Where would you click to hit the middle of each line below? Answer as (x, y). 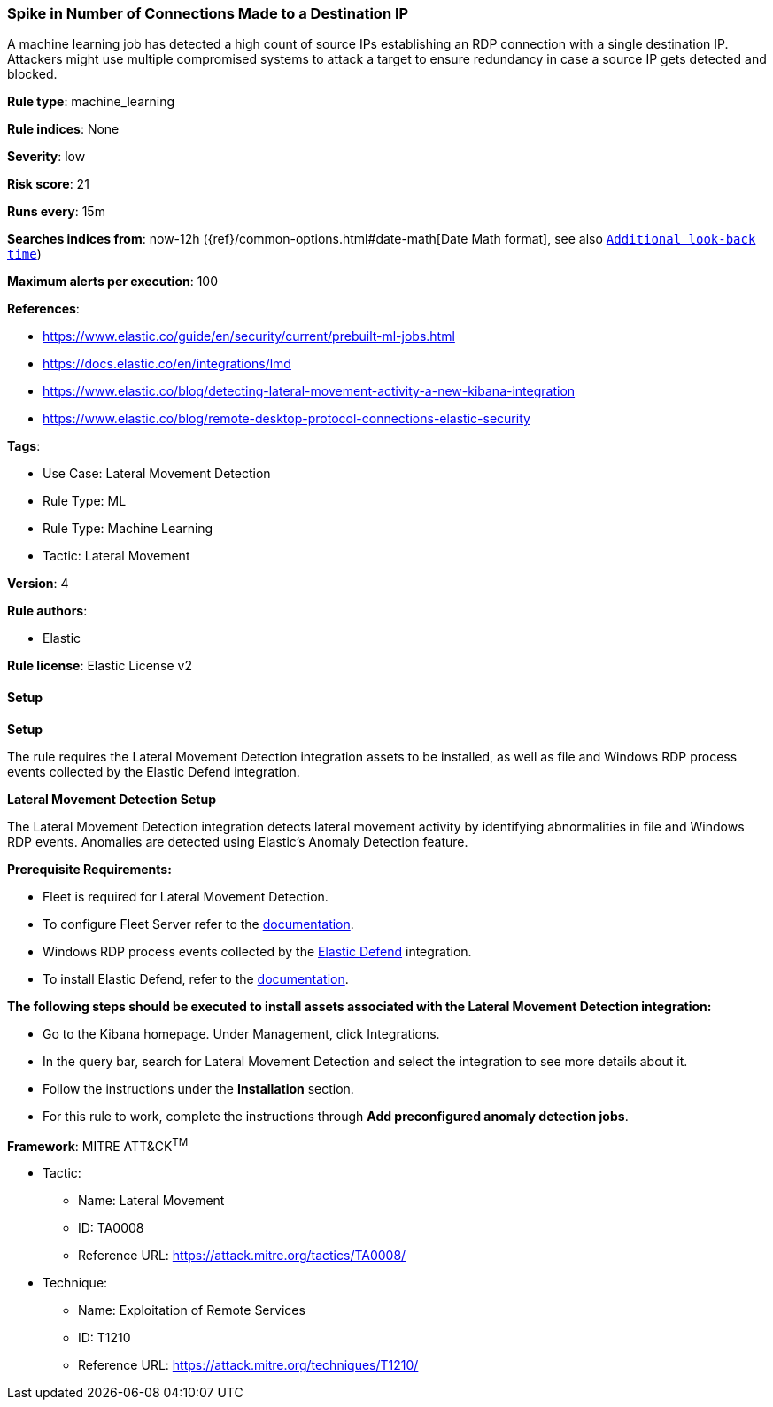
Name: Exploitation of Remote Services (192, 1310)
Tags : (24, 446)
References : (43, 309)
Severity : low (46, 157)
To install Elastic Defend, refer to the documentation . (196, 978)
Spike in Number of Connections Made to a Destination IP (208, 13)
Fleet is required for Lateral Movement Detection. (186, 896)
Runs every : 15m (56, 212)
